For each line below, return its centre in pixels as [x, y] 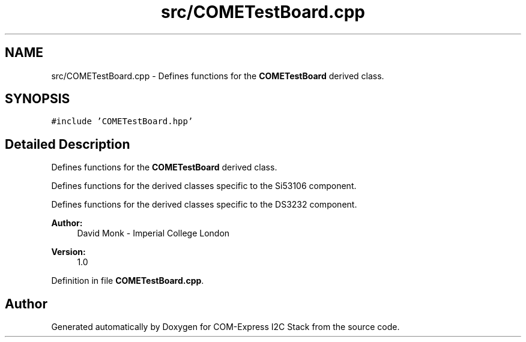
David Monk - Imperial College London [153, 233]
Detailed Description [68, 144]
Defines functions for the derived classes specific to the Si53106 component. [204, 186]
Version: [68, 252]
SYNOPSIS [38, 99]
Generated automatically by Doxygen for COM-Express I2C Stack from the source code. [225, 327]
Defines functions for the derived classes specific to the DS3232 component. [204, 205]
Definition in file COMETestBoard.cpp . [128, 281]
